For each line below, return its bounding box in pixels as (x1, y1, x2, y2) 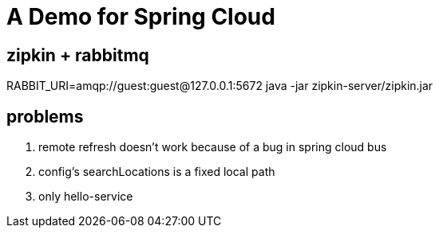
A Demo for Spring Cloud (6, 3, 275, 30)
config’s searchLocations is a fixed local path (38, 165, 275, 179)
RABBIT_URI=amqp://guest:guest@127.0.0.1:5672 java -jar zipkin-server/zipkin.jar (6, 79, 433, 93)
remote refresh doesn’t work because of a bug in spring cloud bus (38, 140, 387, 154)
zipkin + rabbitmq (6, 45, 149, 65)
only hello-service (38, 189, 133, 204)
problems (6, 106, 84, 127)
